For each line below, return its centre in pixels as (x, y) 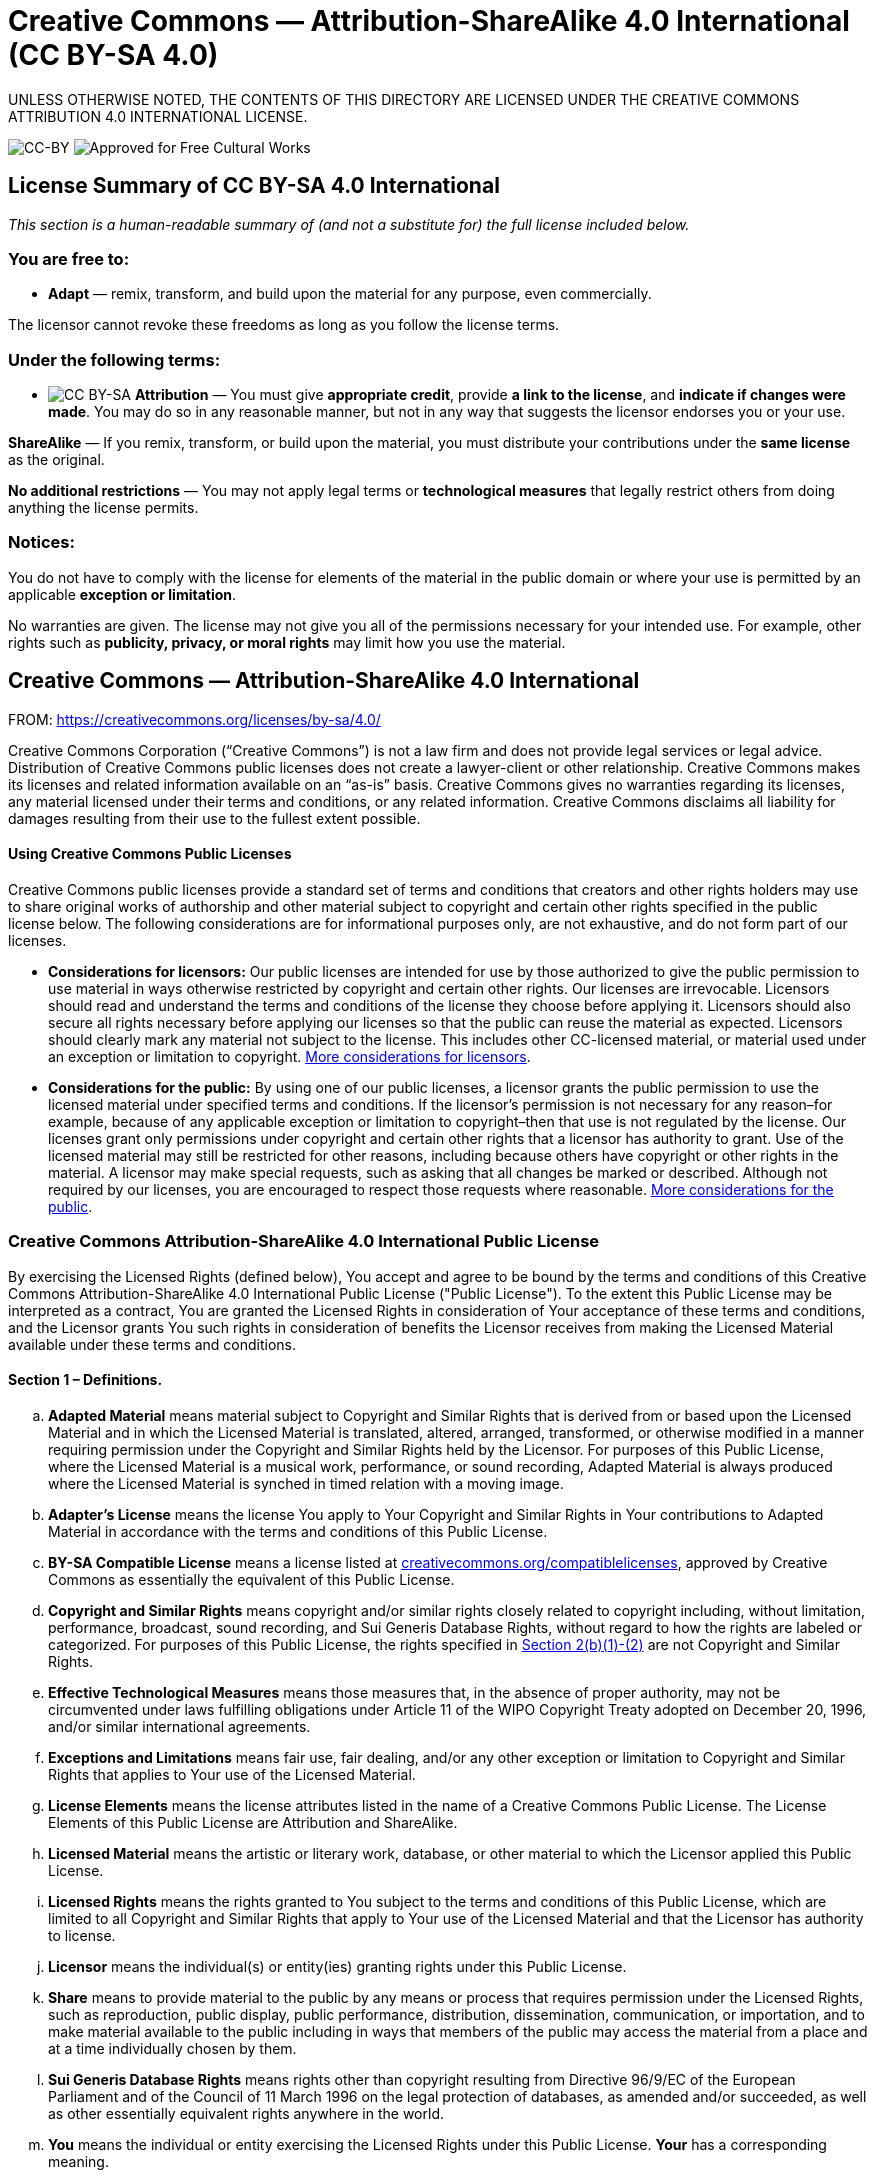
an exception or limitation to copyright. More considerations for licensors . (289, 1056)
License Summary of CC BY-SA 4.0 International (254, 186)
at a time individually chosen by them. (172, 2048)
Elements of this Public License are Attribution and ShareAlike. (253, 1822)
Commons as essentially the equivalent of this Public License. (251, 1579)
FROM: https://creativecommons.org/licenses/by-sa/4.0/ (194, 719)
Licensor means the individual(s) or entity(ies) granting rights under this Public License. (337, 1966)
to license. (82, 1935)
